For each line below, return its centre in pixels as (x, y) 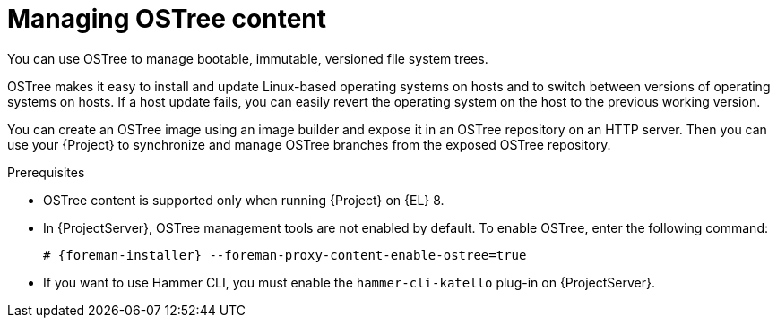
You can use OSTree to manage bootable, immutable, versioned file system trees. (248, 58)
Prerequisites (46, 172)
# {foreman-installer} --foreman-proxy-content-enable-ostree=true (285, 255)
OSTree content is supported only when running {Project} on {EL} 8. (244, 200)
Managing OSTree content (167, 19)
